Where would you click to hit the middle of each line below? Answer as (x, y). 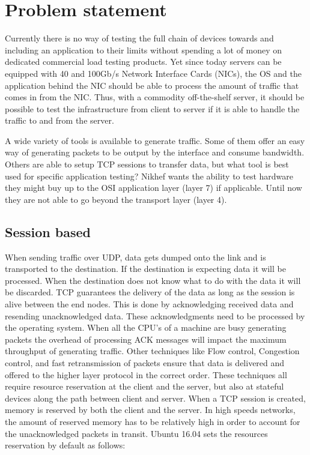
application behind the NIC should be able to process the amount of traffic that (152, 85)
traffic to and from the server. (59, 120)
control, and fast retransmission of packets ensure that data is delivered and (145, 362)
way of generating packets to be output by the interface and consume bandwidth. (155, 152)
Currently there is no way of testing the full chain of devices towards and (139, 38)
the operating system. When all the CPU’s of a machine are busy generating (146, 327)
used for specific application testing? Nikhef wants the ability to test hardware (149, 176)
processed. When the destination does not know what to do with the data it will (153, 280)
